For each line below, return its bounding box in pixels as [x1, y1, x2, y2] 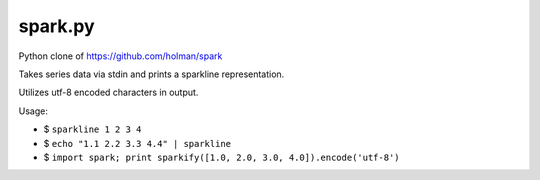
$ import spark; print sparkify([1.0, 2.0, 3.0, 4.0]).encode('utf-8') [43, 151, 400, 163]
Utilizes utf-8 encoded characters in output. [18, 86, 199, 99]
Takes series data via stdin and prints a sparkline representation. [18, 68, 285, 80]
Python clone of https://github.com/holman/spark [18, 50, 223, 62]
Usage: [18, 105, 49, 117]
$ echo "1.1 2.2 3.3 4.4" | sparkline [43, 137, 232, 149]
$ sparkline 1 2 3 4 [43, 123, 142, 135]
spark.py [18, 15, 95, 37]
